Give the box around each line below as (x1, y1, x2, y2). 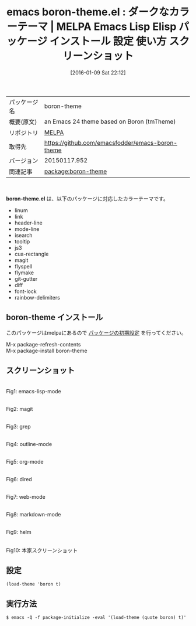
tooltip (14, 238, 30, 245)
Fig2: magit (6, 405, 33, 412)
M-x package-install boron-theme (6, 347, 87, 354)
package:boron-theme (44, 167, 107, 175)
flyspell (14, 263, 33, 270)
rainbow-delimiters (14, 294, 60, 301)
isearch (14, 232, 33, 239)
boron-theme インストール (6, 312, 103, 322)
